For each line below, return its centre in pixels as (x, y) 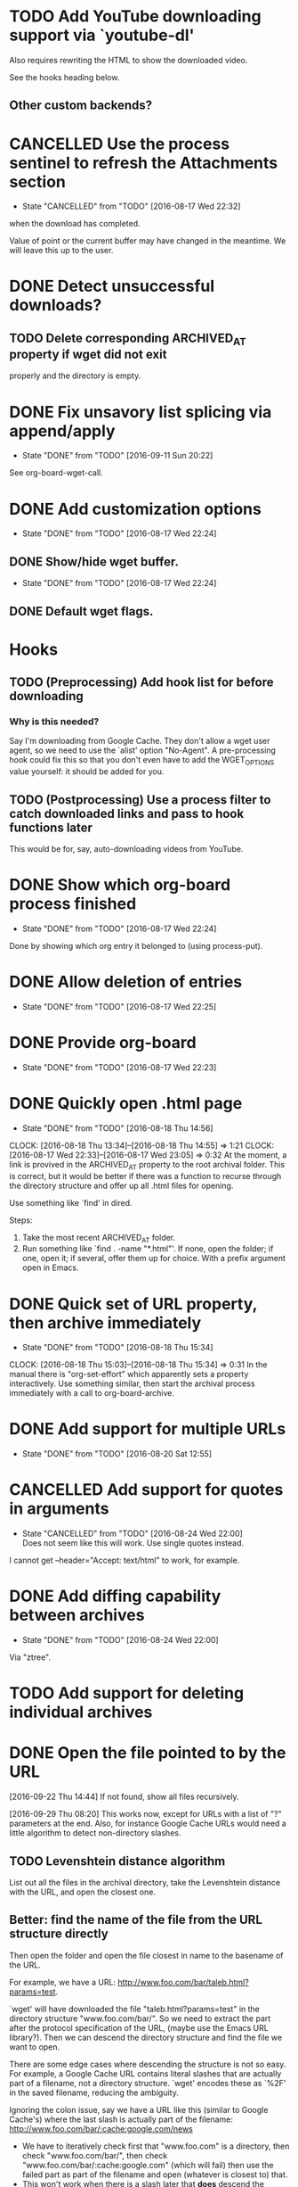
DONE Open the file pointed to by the (148, 1753)
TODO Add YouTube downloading (135, 17)
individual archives (81, 1712)
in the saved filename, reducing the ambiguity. (94, 2092)
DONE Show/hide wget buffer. (94, 561)
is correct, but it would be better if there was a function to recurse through (145, 1176)
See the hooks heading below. (64, 77)
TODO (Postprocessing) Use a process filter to (140, 800)
